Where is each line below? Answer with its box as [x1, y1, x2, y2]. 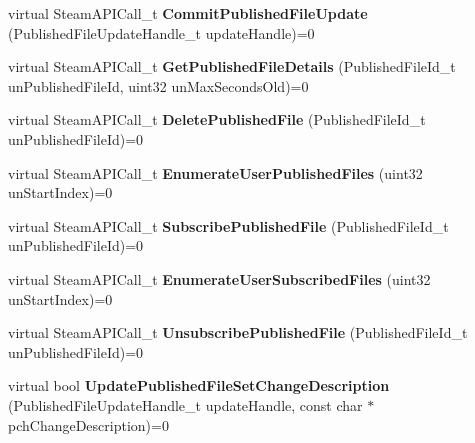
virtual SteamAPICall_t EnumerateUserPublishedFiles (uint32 [8, 162, 423, 183]
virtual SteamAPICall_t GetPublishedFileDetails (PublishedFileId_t [8, 56, 456, 77]
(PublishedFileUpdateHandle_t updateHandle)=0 [8, 22, 315, 43]
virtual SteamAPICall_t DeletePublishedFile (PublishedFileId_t [8, 109, 426, 130]
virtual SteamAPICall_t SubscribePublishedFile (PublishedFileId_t [8, 215, 449, 236]
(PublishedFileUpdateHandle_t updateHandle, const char [8, 394, 363, 415]
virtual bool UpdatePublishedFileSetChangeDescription [8, 375, 390, 396]
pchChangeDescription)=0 [8, 414, 169, 435]
